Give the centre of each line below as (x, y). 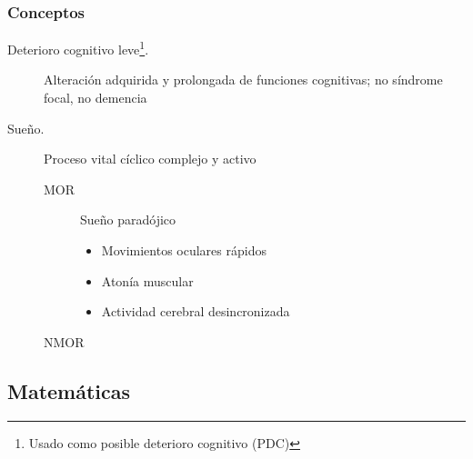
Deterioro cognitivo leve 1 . (78, 48)
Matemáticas (69, 390)
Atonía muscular (147, 280)
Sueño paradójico (128, 220)
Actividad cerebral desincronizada (196, 311)
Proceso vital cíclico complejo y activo (150, 159)
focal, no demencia (96, 98)
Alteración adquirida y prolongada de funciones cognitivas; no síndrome (243, 80)
